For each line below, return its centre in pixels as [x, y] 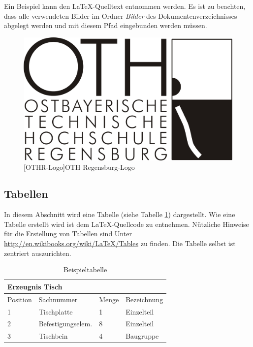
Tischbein [53, 336]
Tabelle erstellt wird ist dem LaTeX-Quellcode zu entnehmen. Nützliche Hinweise [126, 224]
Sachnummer [58, 299]
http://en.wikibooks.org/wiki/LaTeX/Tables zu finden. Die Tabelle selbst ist [120, 243]
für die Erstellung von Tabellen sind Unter [68, 234]
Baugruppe [142, 336]
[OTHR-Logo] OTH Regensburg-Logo [79, 167]
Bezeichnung [144, 299]
